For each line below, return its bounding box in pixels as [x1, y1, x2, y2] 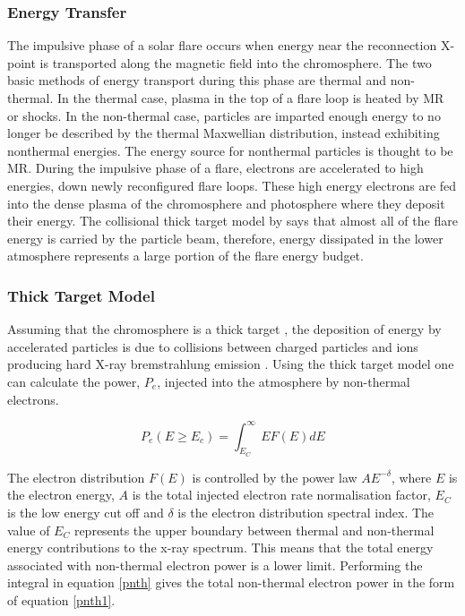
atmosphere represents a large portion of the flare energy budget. [7, 246, 364, 265]
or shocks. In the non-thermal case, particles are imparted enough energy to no [7, 106, 441, 124]
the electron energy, [7, 485, 115, 504]
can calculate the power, [7, 372, 141, 390]
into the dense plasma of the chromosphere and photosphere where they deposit [7, 193, 445, 212]
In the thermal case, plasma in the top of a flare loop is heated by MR [57, 89, 444, 107]
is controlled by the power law [192, 467, 357, 486]
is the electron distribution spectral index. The [177, 503, 435, 522]
